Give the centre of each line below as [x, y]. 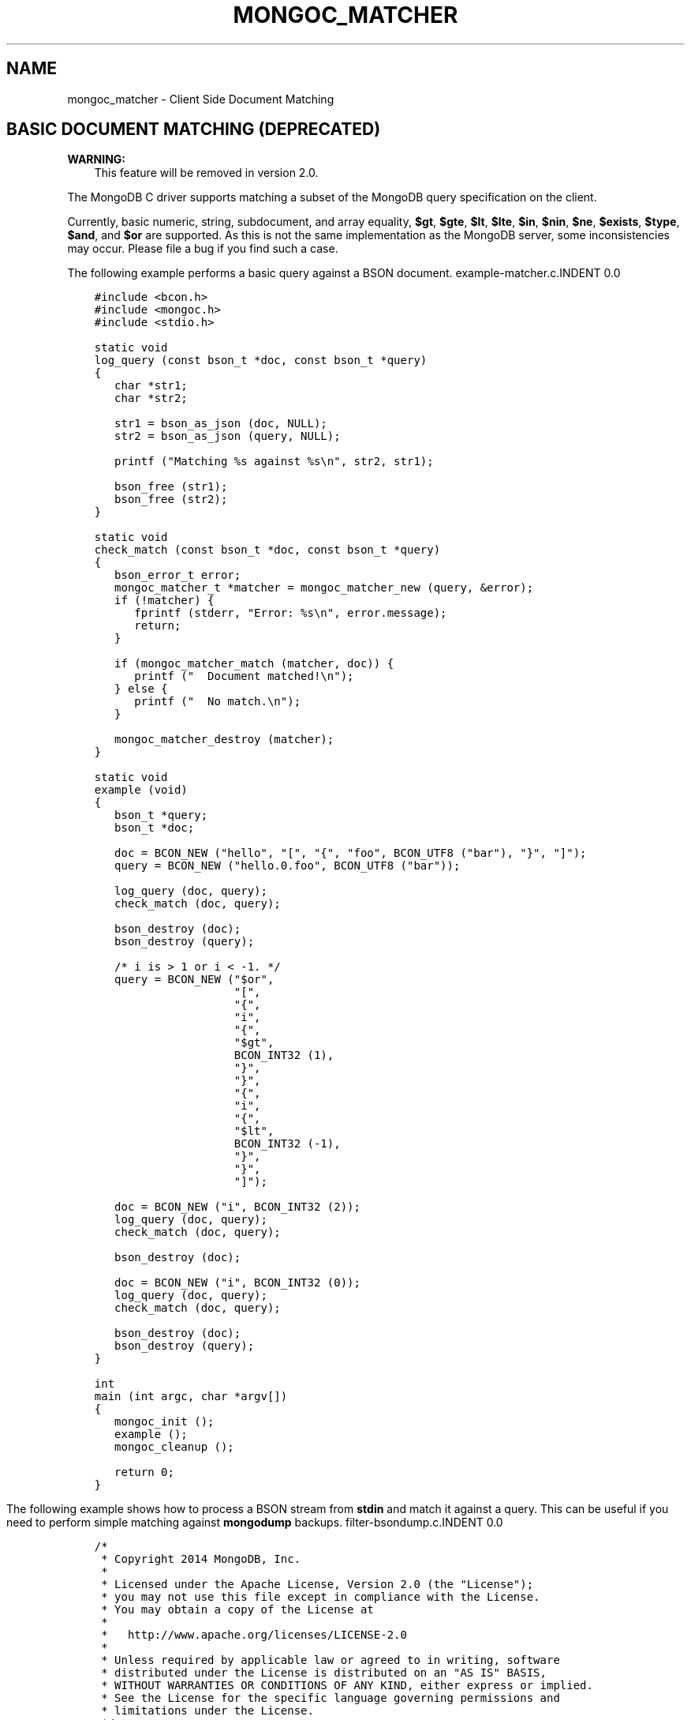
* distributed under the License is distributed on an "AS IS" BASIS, [324, 1673]
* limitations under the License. [207, 1711]
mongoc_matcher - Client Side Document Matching [201, 99]
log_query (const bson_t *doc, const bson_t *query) [261, 361]
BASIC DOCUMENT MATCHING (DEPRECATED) [194, 130]
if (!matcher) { [164, 601]
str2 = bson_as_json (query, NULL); [228, 436]
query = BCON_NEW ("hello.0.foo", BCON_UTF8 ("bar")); [288, 866]
